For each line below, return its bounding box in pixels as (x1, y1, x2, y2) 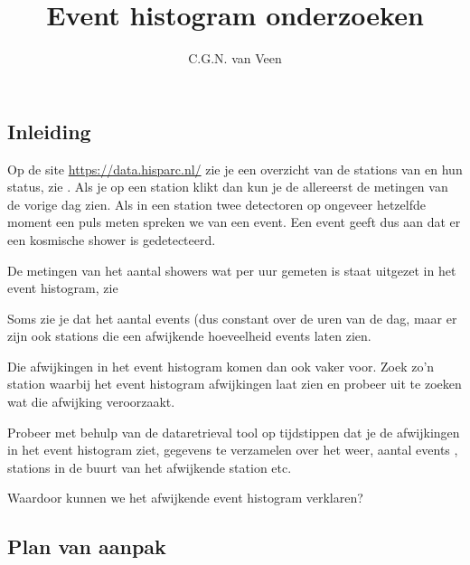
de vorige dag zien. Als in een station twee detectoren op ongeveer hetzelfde (7, 194, 426, 213)
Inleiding (7, 117, 91, 145)
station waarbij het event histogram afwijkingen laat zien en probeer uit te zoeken (7, 374, 462, 393)
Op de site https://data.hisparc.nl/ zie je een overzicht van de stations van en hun (7, 159, 463, 178)
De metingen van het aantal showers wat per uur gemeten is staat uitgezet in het (7, 260, 456, 279)
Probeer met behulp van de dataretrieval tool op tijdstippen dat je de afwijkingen (7, 422, 460, 441)
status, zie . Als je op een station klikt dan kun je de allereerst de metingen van (7, 177, 448, 196)
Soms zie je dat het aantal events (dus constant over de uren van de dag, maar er (7, 308, 457, 327)
